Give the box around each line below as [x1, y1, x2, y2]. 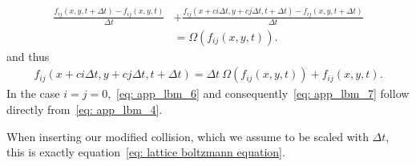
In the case [6, 85, 60, 102]
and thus [6, 47, 50, 64]
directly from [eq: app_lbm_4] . [6, 101, 163, 117]
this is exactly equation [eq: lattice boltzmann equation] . [6, 144, 285, 160]
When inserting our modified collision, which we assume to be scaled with [6, 128, 369, 144]
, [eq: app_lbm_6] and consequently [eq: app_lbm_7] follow [107, 85, 410, 102]
